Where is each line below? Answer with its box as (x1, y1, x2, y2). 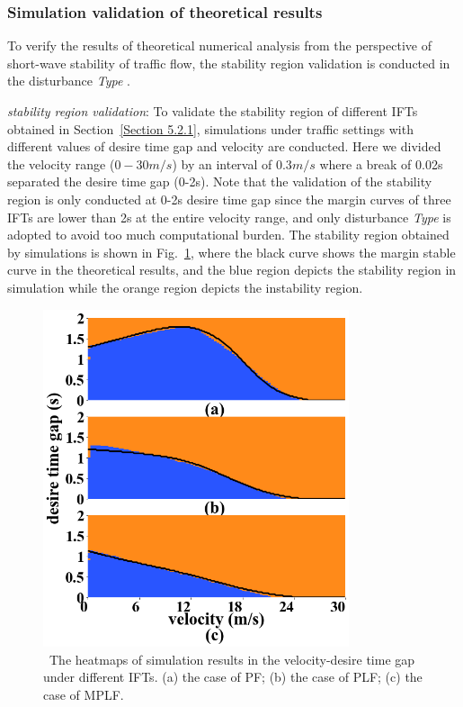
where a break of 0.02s (319, 154, 443, 173)
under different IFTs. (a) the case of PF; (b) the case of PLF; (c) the (43, 667, 423, 686)
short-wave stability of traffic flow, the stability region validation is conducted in (7, 53, 450, 72)
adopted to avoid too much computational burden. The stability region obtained (7, 225, 450, 244)
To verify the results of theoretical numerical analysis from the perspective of (7, 36, 432, 55)
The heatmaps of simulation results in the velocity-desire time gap (49, 649, 415, 668)
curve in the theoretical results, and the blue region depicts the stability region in (7, 260, 457, 279)
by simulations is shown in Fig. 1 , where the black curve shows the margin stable (7, 242, 456, 261)
